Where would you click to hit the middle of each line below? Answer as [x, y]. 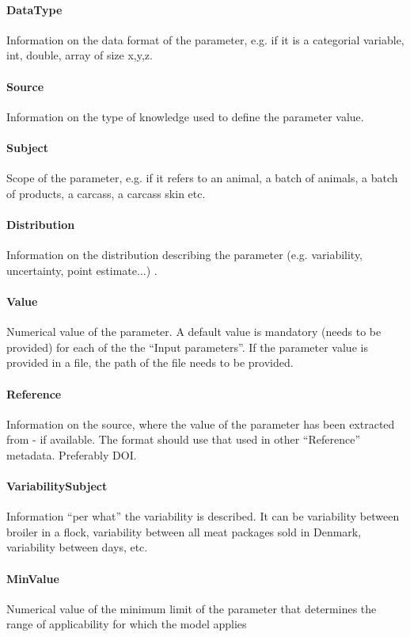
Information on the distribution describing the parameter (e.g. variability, [185, 255]
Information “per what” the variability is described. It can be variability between [203, 516]
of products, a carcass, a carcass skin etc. [106, 193]
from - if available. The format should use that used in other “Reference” [184, 439]
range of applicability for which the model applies [127, 624]
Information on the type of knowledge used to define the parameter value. [185, 116]
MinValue [33, 578]
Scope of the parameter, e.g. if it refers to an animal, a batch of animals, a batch [202, 178]
